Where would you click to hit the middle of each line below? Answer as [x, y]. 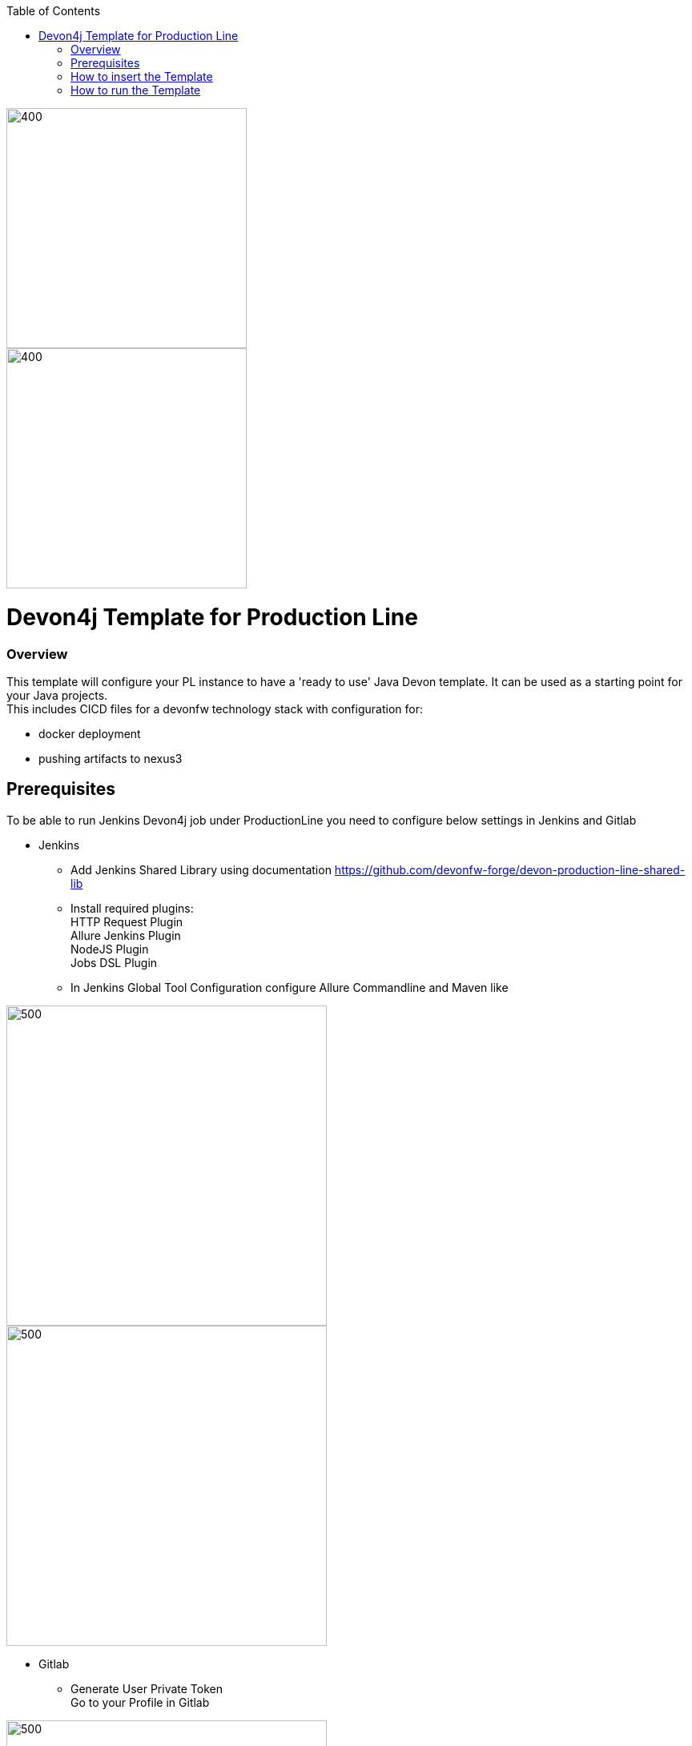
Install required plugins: [132, 908]
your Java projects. [57, 695]
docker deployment [90, 733]
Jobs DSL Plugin [114, 962]
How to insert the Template [142, 76]
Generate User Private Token [147, 1688]
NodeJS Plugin [110, 949]
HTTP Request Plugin [127, 921]
